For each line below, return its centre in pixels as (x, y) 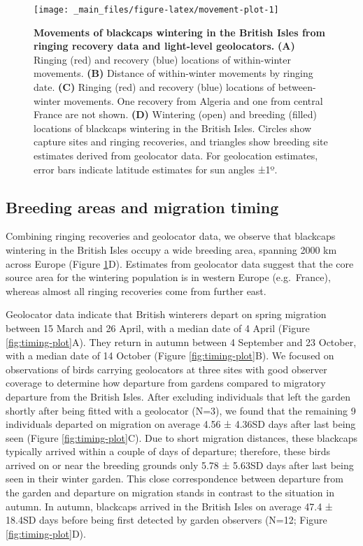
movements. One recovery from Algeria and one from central (193, 100)
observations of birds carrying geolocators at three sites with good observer (166, 369)
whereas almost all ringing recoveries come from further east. (136, 290)
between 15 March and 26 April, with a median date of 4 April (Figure (158, 328)
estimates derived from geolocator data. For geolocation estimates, (176, 155)
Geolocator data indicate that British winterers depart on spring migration (166, 314)
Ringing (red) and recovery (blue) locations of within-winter (162, 59)
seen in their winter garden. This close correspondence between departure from (175, 479)
